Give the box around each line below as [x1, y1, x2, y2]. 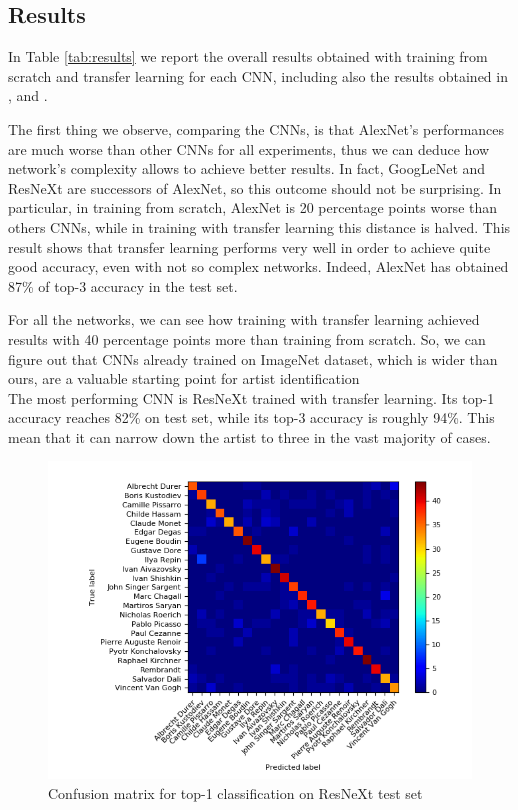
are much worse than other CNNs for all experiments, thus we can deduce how [8, 138, 490, 159]
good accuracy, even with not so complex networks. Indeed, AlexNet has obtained [8, 256, 509, 277]
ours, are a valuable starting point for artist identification [8, 368, 360, 389]
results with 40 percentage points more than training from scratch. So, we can [8, 328, 486, 349]
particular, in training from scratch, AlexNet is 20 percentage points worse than [8, 197, 498, 218]
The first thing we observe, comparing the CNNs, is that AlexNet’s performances [8, 118, 505, 139]
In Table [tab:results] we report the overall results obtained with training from [8, 46, 488, 67]
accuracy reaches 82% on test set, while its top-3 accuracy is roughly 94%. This [8, 407, 495, 428]
